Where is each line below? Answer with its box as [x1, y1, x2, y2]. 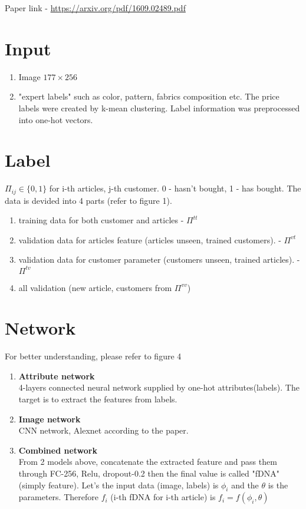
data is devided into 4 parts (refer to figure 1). [5, 194, 172, 206]
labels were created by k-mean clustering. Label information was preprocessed [18, 101, 300, 114]
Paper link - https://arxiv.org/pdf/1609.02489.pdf [5, 2, 186, 14]
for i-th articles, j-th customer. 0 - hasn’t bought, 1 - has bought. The [49, 182, 301, 194]
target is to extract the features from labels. [18, 393, 177, 405]
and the [231, 478, 259, 491]
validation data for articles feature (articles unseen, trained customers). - [18, 233, 281, 246]
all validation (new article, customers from [18, 281, 172, 293]
